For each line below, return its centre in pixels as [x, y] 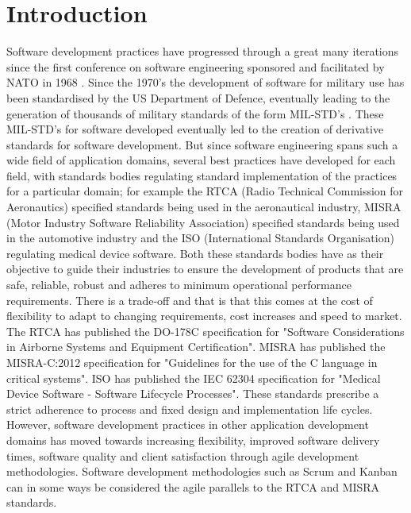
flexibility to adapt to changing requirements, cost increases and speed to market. [204, 316]
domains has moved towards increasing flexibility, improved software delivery [193, 440]
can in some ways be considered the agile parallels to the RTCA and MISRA [193, 486]
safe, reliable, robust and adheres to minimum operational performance [179, 285]
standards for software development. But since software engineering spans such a [202, 144]
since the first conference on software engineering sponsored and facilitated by [196, 66]
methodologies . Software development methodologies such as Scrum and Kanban [202, 471]
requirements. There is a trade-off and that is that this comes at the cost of [190, 300]
